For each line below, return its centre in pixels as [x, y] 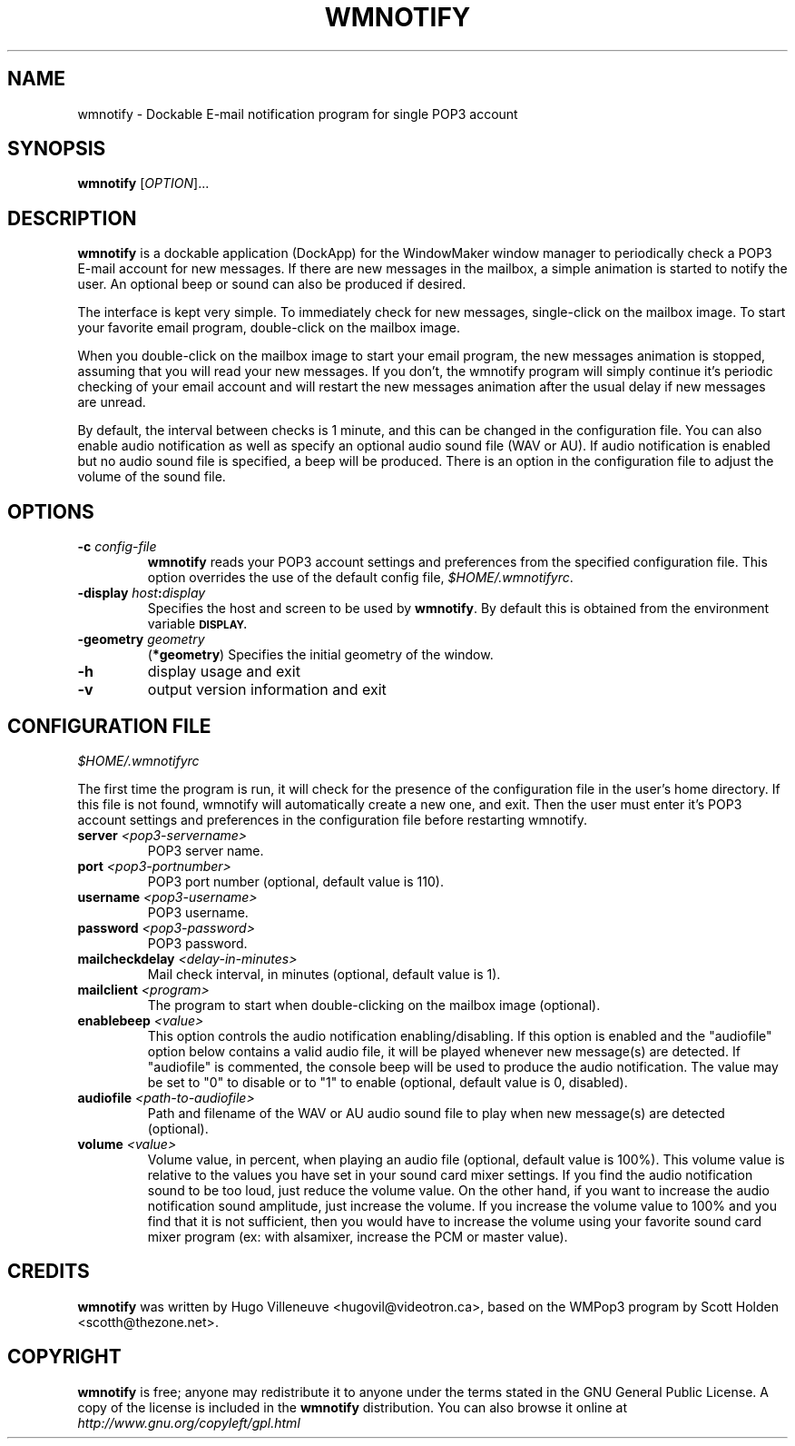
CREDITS [49, 1272]
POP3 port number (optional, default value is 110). [295, 881]
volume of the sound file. [152, 477]
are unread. [112, 402]
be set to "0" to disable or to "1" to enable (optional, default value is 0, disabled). [388, 1082]
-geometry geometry [141, 639]
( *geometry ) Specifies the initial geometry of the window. [320, 655]
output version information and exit [267, 690]
